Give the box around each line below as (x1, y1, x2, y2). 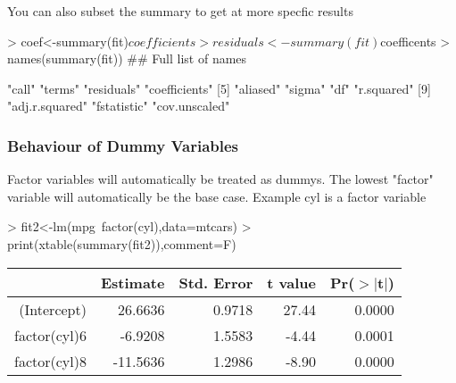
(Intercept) (19, 298, 87, 320)
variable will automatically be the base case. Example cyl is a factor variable (7, 187, 427, 205)
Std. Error (178, 271, 253, 293)
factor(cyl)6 (14, 324, 87, 346)
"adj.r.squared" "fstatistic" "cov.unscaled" (7, 96, 230, 115)
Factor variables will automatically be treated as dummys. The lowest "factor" (7, 170, 434, 188)
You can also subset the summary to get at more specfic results (7, 2, 353, 20)
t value (267, 271, 317, 293)
